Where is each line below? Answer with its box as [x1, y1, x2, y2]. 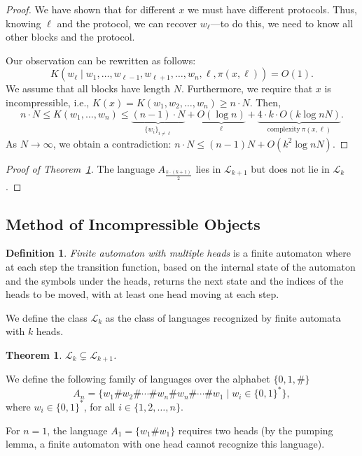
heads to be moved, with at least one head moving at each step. [6, 287, 279, 301]
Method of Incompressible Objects [6, 213, 260, 234]
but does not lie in [251, 161, 330, 176]
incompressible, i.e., [6, 94, 90, 109]
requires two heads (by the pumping [178, 422, 333, 437]
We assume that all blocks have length [6, 81, 171, 96]
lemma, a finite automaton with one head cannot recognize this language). [6, 436, 325, 451]
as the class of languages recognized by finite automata [105, 310, 341, 325]
